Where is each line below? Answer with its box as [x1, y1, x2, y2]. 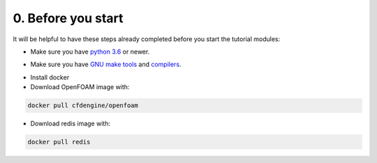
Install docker [30, 73, 70, 81]
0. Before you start [13, 10, 124, 26]
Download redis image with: [30, 119, 111, 128]
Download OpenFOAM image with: [30, 83, 130, 91]
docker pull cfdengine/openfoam [27, 102, 139, 109]
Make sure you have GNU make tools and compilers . [30, 60, 182, 69]
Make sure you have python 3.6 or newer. [30, 47, 150, 56]
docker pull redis [27, 138, 91, 146]
